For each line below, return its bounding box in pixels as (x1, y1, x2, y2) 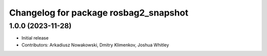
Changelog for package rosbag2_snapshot (9, 7, 189, 18)
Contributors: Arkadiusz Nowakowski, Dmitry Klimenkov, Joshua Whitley (21, 42, 169, 48)
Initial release (21, 35, 49, 41)
